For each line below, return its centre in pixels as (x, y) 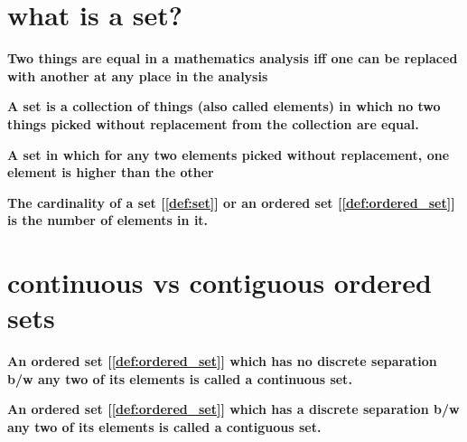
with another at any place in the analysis (138, 75)
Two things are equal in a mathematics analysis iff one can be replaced (233, 58)
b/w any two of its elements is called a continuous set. (180, 378)
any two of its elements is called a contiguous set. (164, 426)
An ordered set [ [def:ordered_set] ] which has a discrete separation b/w (233, 409)
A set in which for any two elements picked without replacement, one (229, 154)
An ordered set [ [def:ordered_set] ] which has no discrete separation (222, 361)
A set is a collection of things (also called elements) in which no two (224, 106)
